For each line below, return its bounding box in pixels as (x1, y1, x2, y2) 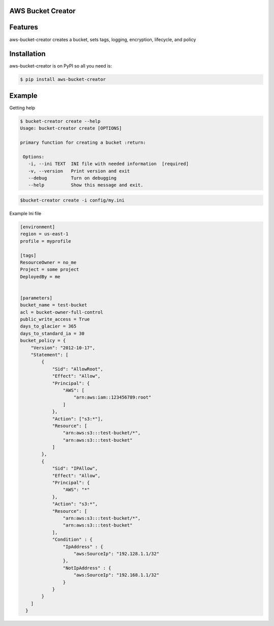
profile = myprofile (20, 238, 71, 244)
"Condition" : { (52, 537, 93, 543)
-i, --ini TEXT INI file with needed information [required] (28, 161, 189, 167)
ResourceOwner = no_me (20, 259, 77, 265)
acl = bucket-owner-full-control (20, 309, 104, 315)
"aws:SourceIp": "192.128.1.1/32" (74, 551, 159, 556)
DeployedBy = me (20, 274, 61, 279)
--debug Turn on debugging (28, 175, 117, 181)
